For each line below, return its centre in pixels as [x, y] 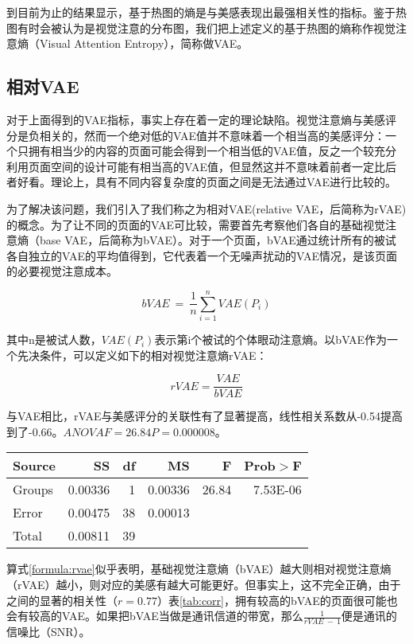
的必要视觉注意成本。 [62, 271]
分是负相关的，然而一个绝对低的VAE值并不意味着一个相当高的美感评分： [196, 135]
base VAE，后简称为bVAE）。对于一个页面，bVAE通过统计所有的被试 [218, 240]
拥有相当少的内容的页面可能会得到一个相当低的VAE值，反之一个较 [201, 151]
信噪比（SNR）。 [48, 632]
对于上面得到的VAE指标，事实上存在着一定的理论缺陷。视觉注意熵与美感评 [201, 119]
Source [34, 466]
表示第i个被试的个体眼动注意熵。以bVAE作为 [271, 340]
